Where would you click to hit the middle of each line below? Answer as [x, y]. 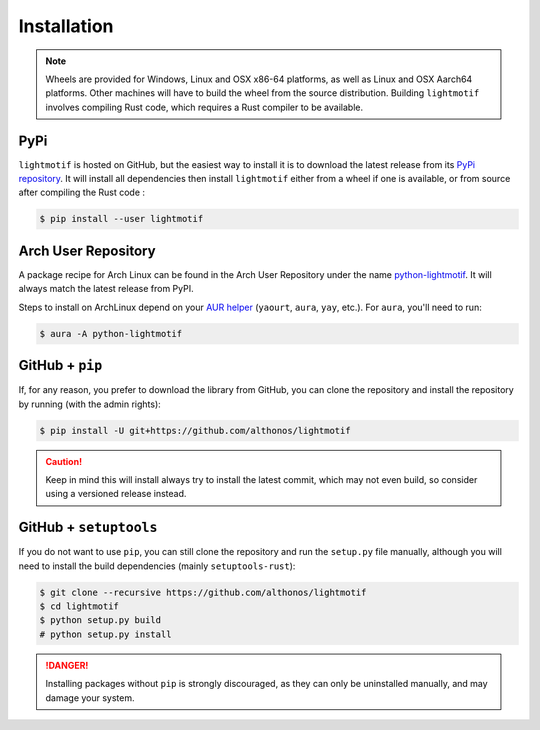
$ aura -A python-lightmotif [111, 333]
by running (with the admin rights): [90, 404]
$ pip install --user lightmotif [121, 219]
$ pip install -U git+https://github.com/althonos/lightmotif [195, 430]
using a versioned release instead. [116, 494]
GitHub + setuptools [88, 527]
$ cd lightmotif [79, 606]
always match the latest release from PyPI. [106, 289]
